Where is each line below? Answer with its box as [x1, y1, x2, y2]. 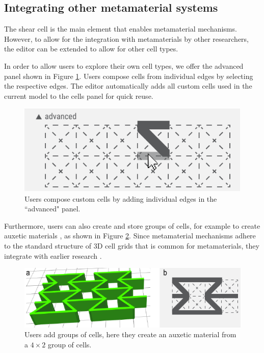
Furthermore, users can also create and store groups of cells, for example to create [4, 220, 260, 231]
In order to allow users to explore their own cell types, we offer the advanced [4, 60, 244, 71]
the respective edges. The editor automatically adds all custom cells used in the [4, 80, 252, 91]
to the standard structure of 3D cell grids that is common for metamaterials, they [4, 240, 259, 251]
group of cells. [47, 339, 92, 349]
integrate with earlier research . [4, 250, 102, 261]
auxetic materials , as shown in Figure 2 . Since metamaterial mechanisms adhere [4, 230, 256, 241]
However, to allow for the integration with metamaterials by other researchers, [4, 33, 249, 44]
